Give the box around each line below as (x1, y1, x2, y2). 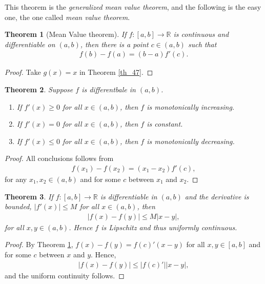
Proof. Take (5, 67, 41, 77)
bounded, (5, 201, 32, 212)
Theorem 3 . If (5, 191, 53, 201)
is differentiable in (100, 191, 157, 201)
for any (5, 174, 27, 184)
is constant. (147, 118, 183, 129)
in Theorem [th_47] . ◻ (79, 67, 153, 77)
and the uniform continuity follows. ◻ (5, 270, 125, 280)
